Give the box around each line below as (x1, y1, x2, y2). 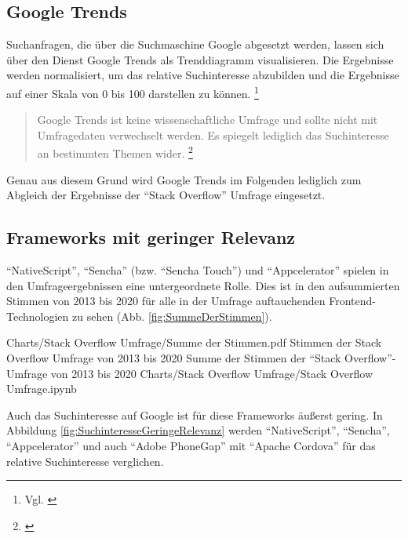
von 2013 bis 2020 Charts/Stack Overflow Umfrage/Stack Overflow (50, 365, 373, 381)
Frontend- (329, 293, 377, 309)
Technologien (6, 307, 69, 324)
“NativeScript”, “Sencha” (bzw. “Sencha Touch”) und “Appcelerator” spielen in (6, 262, 389, 278)
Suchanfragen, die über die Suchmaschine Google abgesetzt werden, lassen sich (6, 36, 384, 53)
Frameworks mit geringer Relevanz (6, 225, 296, 249)
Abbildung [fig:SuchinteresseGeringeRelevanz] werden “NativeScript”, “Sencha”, (6, 422, 390, 438)
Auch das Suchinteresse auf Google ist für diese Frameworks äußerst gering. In (6, 406, 383, 423)
